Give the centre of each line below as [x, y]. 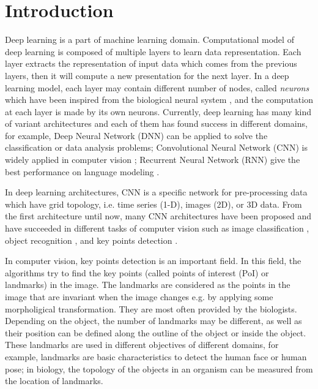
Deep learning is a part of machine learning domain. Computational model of [150, 40]
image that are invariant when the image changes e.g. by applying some [139, 296]
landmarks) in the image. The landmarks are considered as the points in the [148, 285]
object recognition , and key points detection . [91, 240]
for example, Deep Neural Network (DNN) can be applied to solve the [136, 135]
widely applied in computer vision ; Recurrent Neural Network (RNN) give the [153, 160]
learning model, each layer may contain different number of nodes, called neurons [157, 87]
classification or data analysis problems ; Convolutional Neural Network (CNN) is [156, 147]
